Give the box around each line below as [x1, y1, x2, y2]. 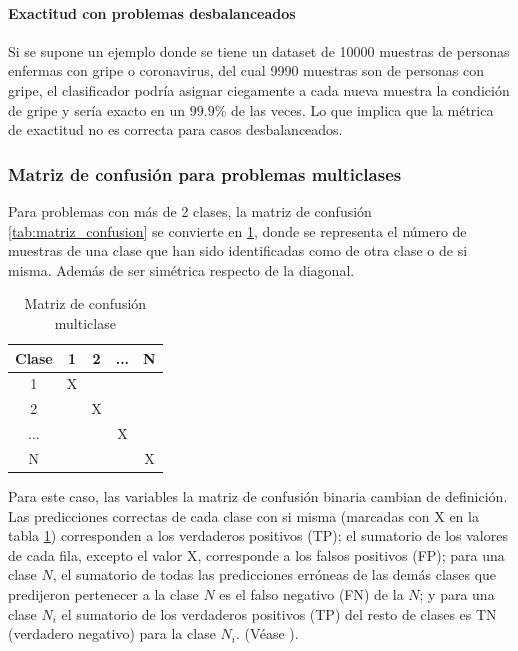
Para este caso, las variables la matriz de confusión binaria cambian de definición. [8, 486, 508, 507]
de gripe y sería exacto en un [8, 99, 186, 120]
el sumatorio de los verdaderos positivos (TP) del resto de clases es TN [61, 603, 497, 624]
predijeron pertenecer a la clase [8, 583, 199, 604]
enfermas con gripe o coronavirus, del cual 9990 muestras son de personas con [8, 60, 484, 81]
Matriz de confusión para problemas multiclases [8, 161, 402, 186]
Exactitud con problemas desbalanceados [8, 2, 296, 23]
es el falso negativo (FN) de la [219, 583, 404, 604]
